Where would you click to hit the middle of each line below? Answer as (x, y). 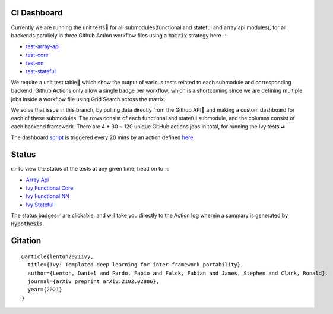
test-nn (35, 63)
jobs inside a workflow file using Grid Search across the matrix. (88, 99)
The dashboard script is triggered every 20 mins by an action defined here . (103, 137)
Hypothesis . (28, 224)
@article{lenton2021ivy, (58, 256)
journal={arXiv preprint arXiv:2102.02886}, (93, 282)
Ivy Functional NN (47, 196)
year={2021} (45, 290)
